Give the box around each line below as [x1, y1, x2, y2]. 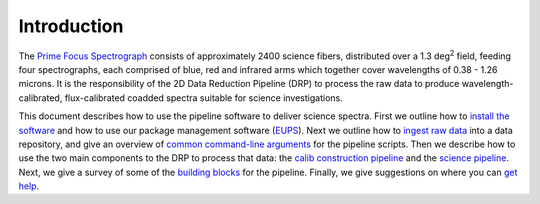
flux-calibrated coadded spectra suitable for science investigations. [64, 91, 344, 104]
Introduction [18, 15, 124, 37]
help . [18, 180, 40, 192]
